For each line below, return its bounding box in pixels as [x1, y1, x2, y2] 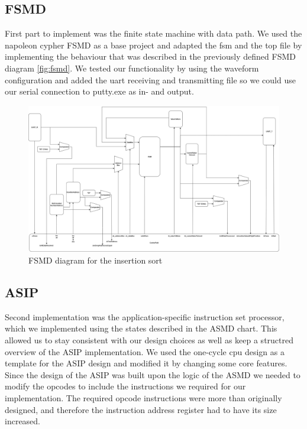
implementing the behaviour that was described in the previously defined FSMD [5, 50, 296, 63]
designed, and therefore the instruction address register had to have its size [5, 403, 277, 415]
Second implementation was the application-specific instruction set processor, [5, 310, 285, 323]
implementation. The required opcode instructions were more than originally [5, 391, 282, 404]
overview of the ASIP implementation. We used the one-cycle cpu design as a [5, 345, 285, 357]
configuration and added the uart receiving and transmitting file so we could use [5, 73, 296, 86]
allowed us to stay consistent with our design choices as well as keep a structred [5, 333, 293, 346]
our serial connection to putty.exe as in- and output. [5, 85, 194, 97]
